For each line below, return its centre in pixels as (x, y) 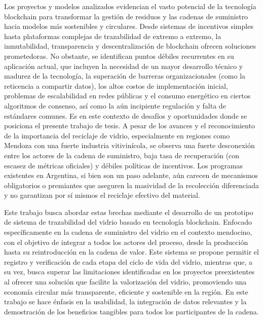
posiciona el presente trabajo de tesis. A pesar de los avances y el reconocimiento (129, 126)
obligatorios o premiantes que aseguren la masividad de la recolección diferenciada (131, 185)
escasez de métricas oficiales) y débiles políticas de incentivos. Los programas (124, 165)
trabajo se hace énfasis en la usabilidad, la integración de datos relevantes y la (125, 301)
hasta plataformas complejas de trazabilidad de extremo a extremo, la (113, 36)
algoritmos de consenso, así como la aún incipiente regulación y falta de (115, 105)
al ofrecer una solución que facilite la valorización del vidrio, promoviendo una (125, 282)
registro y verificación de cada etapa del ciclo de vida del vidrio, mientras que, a (128, 261)
